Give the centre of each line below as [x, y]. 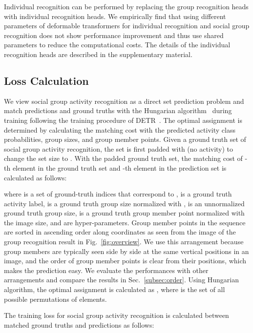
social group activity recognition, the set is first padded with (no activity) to [119, 148]
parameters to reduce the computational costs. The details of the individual [117, 45]
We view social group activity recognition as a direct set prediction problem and [124, 101]
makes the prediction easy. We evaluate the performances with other [106, 270]
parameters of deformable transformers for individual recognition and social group [127, 26]
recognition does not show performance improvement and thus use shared [114, 35]
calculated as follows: [35, 177]
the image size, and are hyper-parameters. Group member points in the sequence [125, 222]
